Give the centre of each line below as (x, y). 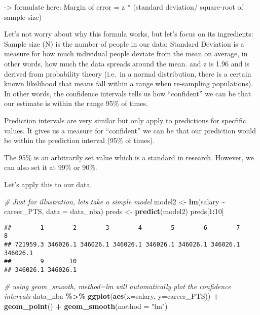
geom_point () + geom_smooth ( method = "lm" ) (86, 306)
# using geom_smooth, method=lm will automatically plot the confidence (118, 286)
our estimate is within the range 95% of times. (76, 103)
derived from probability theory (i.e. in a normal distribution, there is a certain (128, 73)
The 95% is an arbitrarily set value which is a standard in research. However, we (129, 157)
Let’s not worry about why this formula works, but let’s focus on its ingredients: (129, 34)
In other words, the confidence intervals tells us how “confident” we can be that (128, 93)
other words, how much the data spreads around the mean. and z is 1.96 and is (127, 63)
